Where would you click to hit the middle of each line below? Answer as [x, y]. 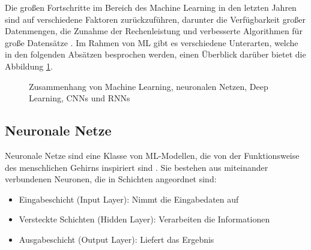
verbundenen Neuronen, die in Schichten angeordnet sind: [111, 179]
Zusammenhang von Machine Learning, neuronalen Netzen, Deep [149, 86]
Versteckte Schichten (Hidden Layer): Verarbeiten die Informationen [144, 219]
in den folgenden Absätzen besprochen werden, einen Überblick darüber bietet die [155, 54]
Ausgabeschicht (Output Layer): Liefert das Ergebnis [116, 239]
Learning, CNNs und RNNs [80, 98]
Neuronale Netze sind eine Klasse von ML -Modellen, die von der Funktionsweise [152, 155]
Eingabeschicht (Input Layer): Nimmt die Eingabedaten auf [129, 199]
